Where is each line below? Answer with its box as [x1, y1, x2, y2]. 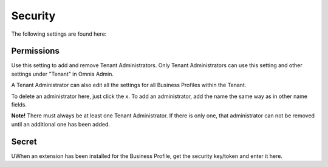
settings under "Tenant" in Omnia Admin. [11, 70, 114, 77]
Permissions [11, 46, 60, 56]
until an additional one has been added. [11, 120, 111, 128]
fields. [11, 101, 27, 108]
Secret [11, 136, 37, 146]
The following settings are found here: [11, 30, 107, 38]
